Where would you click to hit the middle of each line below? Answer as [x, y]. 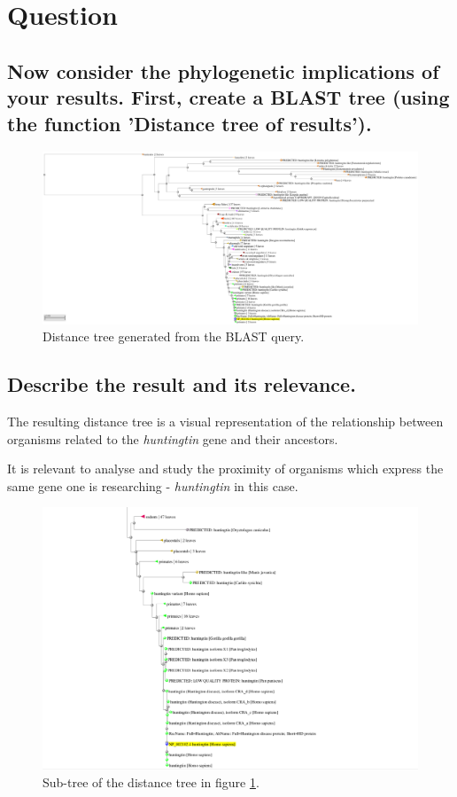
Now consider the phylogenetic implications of [223, 70]
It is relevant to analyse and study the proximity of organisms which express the [225, 469]
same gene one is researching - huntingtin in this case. [153, 485]
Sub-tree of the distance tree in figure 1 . [151, 781]
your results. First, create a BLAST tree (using [228, 97]
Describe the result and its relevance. [182, 384]
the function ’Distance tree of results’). [190, 123]
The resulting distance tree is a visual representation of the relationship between [225, 421]
